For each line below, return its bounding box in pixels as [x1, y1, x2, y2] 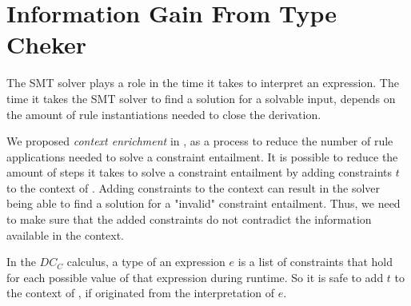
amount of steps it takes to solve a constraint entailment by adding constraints [6, 164, 393, 181]
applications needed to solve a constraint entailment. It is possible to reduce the [6, 148, 398, 165]
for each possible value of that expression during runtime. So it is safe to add [6, 268, 384, 285]
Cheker [6, 28, 87, 61]
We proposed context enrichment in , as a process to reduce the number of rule [6, 133, 393, 149]
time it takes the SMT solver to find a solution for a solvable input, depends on [6, 89, 396, 106]
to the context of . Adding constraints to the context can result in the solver [6, 179, 381, 196]
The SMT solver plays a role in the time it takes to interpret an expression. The [6, 74, 399, 91]
